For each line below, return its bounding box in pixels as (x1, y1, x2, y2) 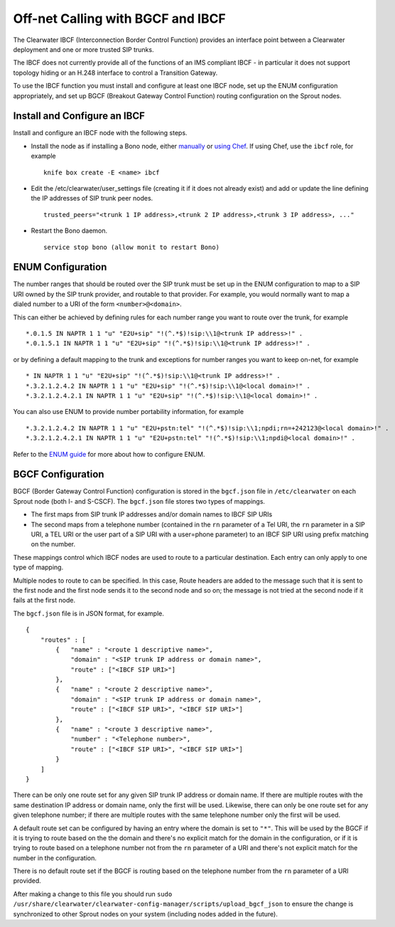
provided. (13, 876, 42, 885)
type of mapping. (13, 563, 64, 572)
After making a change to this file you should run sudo (13, 889, 173, 898)
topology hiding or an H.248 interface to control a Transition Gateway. (13, 68, 218, 77)
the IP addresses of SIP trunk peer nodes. (31, 194, 153, 203)
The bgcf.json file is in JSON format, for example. (13, 609, 165, 618)
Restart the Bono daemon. (31, 226, 108, 235)
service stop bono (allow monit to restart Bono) (43, 243, 220, 251)
